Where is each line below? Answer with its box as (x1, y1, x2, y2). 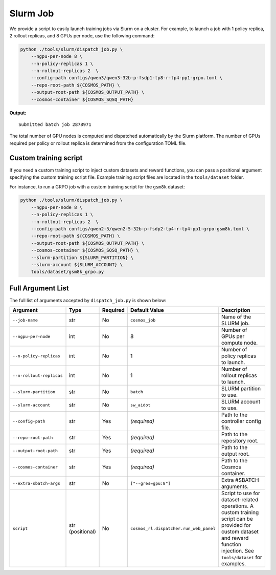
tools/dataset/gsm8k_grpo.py (31, 269, 104, 275)
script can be (221, 515, 253, 522)
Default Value (130, 307, 165, 314)
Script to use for (221, 489, 260, 497)
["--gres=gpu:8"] (130, 480, 171, 486)
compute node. (221, 339, 258, 347)
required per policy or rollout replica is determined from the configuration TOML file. (9, 140, 187, 146)
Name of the (221, 313, 251, 321)
